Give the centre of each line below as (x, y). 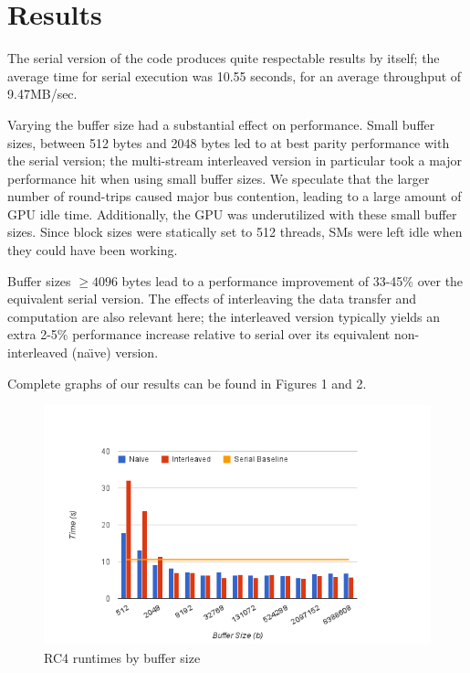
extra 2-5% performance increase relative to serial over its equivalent (199, 334)
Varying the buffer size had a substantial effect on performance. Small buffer (221, 124)
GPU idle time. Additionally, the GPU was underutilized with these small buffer (232, 214)
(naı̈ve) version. (115, 353)
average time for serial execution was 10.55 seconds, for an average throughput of (235, 75)
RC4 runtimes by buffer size (122, 657)
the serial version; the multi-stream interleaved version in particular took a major (235, 160)
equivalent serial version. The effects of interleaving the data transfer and (212, 299)
